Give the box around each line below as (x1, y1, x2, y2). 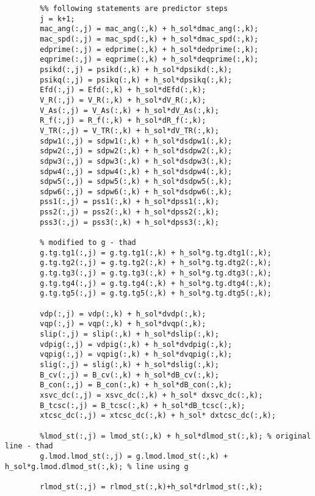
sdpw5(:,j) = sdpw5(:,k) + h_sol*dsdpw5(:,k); (40, 177, 233, 186)
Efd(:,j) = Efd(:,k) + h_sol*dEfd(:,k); (40, 86, 206, 95)
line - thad (5, 442, 53, 451)
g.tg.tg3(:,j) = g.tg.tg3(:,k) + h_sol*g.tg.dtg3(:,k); (40, 269, 272, 278)
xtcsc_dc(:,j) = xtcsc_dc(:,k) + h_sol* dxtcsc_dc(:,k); (40, 411, 276, 420)
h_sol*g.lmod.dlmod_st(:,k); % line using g (5, 462, 189, 471)
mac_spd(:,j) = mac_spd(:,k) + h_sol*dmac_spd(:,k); (40, 34, 259, 43)
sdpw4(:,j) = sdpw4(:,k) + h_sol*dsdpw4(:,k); (40, 167, 233, 176)
